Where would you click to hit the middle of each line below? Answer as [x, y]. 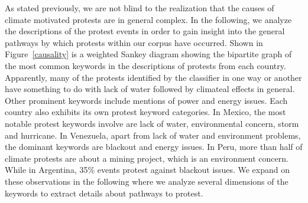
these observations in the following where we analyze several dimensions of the [147, 181]
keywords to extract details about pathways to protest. [104, 193]
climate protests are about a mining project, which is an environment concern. [147, 158]
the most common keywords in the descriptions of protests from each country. [145, 65]
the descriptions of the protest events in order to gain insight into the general [145, 31]
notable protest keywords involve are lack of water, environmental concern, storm [152, 123]
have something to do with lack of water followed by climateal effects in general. [150, 89]
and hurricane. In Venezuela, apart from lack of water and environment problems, [153, 135]
